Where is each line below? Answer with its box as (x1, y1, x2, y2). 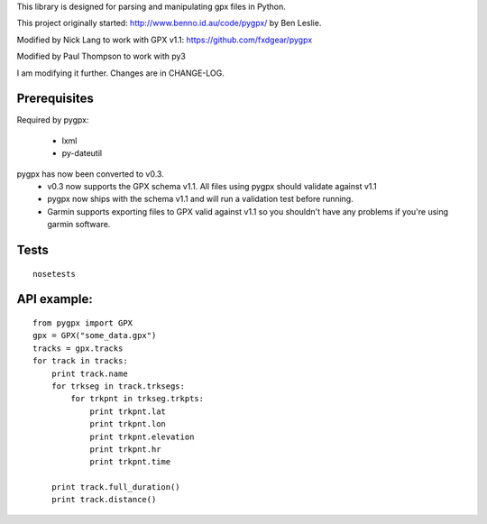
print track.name (51, 368, 128, 379)
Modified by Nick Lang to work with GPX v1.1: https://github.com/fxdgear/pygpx (16, 34, 313, 45)
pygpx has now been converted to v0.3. (16, 168, 164, 179)
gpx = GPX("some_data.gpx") (32, 330, 157, 341)
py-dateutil (61, 148, 103, 159)
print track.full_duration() (51, 483, 180, 492)
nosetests (32, 269, 76, 279)
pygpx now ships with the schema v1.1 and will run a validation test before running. (47, 194, 354, 205)
